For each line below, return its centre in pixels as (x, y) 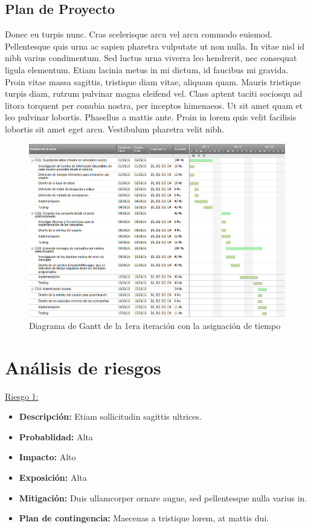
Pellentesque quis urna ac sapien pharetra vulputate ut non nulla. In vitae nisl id (155, 46)
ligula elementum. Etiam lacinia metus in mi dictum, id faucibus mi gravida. (147, 69)
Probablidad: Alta (56, 436)
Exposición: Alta (53, 477)
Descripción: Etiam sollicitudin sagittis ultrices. (110, 416)
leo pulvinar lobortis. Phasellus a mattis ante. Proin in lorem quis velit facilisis (151, 117)
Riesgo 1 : (22, 396)
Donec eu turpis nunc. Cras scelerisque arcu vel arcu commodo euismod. (139, 34)
